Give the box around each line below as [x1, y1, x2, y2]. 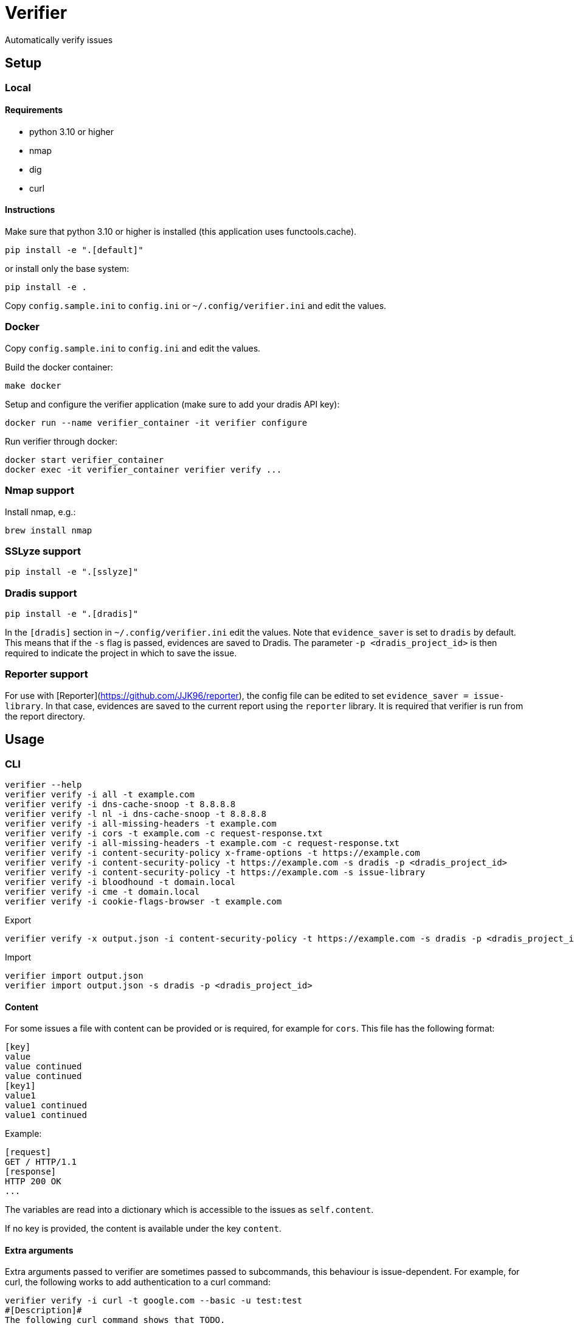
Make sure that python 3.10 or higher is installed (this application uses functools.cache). [5, 226, 357, 237]
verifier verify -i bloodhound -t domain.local [5, 877, 236, 887]
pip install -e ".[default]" [5, 245, 143, 255]
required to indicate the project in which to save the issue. [5, 648, 237, 659]
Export [5, 915, 32, 925]
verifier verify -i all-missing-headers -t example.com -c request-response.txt [5, 838, 400, 848]
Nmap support [5, 484, 75, 497]
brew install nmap [5, 525, 92, 535]
